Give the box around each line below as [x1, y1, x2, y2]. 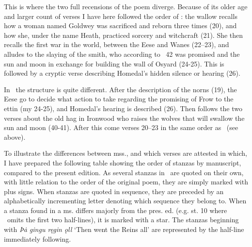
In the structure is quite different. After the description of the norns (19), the [4, 84, 237, 94]
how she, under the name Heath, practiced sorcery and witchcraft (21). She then [4, 30, 243, 40]
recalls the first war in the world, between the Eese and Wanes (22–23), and [4, 39, 229, 49]
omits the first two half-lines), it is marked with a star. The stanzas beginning [7, 214, 239, 225]
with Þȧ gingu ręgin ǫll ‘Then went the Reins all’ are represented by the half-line [4, 224, 244, 234]
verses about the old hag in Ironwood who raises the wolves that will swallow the [4, 113, 245, 123]
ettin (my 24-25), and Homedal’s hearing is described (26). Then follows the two [4, 103, 242, 113]
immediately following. [4, 233, 71, 244]
